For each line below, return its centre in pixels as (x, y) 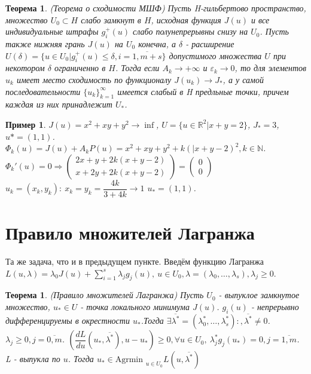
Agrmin (129, 360)
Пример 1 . (26, 124)
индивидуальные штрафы (52, 31)
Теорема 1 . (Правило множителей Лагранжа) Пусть (105, 295)
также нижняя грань (45, 43)
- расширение (210, 43)
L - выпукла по (33, 359)
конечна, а (157, 43)
